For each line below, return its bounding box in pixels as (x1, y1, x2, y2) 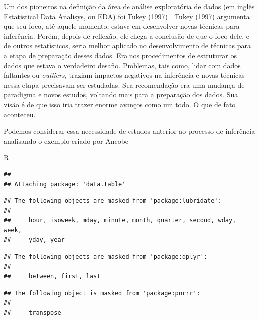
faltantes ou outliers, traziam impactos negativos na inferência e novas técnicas (4, 70, 245, 80)
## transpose (4, 309, 61, 317)
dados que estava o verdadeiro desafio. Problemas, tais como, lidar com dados (4, 60, 241, 70)
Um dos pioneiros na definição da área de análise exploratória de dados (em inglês (4, 1, 255, 11)
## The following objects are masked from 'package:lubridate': (4, 197, 222, 205)
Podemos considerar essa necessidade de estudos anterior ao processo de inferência (4, 126, 255, 136)
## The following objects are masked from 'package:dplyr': (4, 253, 208, 261)
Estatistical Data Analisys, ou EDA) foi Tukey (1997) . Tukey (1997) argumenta (4, 11, 250, 21)
